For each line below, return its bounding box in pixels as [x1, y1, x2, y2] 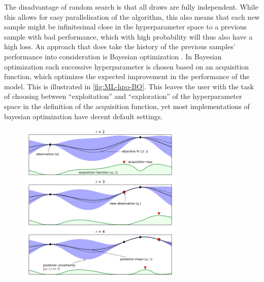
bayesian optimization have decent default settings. [4, 111, 163, 121]
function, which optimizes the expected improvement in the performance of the [4, 71, 250, 82]
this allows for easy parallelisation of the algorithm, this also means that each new [4, 11, 260, 22]
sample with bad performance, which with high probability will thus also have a [4, 31, 253, 42]
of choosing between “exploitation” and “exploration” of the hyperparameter [4, 91, 242, 101]
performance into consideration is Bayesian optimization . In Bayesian [4, 51, 222, 61]
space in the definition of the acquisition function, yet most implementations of [4, 100, 250, 111]
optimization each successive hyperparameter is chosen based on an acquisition [4, 61, 249, 72]
